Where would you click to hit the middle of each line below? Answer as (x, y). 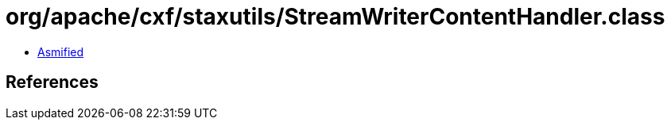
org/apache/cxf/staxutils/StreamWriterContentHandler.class (335, 17)
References (52, 82)
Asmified (61, 52)
